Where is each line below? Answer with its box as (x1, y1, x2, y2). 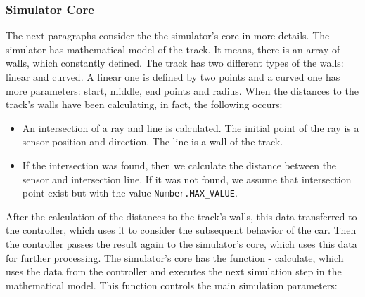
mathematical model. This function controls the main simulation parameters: (6, 277, 338, 292)
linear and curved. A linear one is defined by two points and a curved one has (6, 70, 340, 84)
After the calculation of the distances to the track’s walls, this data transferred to (6, 209, 357, 223)
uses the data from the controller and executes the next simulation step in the (6, 264, 342, 279)
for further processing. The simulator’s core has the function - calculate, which (6, 250, 344, 265)
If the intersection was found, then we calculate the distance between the (22, 157, 337, 172)
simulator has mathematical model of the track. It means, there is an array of (6, 41, 340, 56)
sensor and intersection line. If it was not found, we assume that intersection (22, 171, 352, 186)
